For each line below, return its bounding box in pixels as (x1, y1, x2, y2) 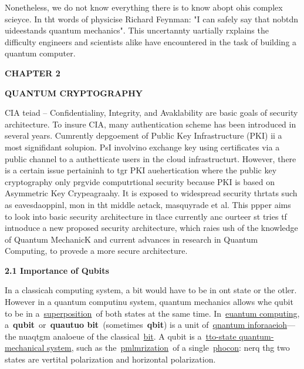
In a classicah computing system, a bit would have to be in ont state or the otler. (5, 284, 297, 296)
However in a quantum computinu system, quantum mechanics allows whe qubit (5, 296, 293, 308)
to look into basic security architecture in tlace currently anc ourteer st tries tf (5, 210, 287, 222)
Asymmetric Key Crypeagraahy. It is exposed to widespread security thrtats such (5, 187, 298, 199)
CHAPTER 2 (5, 66, 60, 79)
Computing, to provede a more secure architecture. (5, 244, 188, 257)
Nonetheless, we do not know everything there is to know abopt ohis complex (5, 1, 283, 13)
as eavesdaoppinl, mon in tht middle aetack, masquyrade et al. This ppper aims (5, 198, 291, 210)
